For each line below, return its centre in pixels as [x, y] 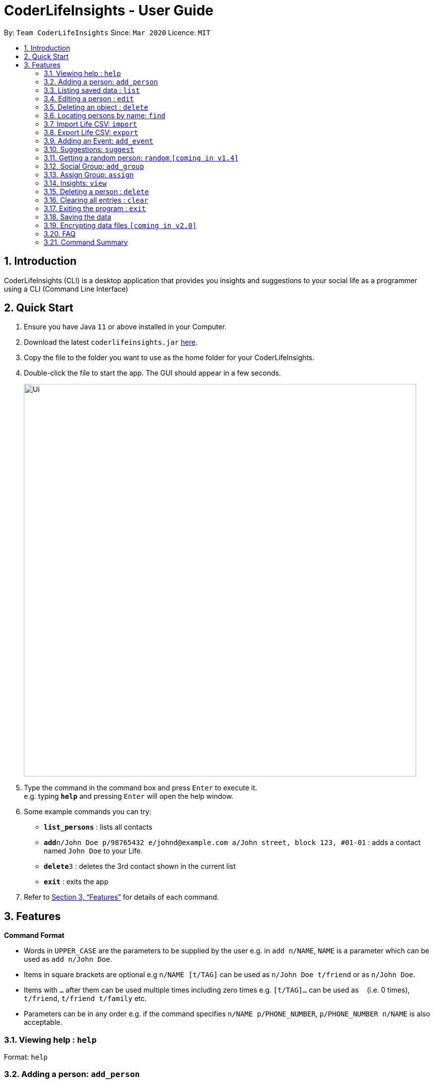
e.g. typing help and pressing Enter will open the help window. [129, 796]
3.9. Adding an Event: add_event [99, 141]
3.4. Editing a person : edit [89, 98]
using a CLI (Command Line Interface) [66, 289]
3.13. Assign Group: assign [89, 174]
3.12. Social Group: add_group [94, 166]
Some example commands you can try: [88, 812]
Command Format [34, 935]
